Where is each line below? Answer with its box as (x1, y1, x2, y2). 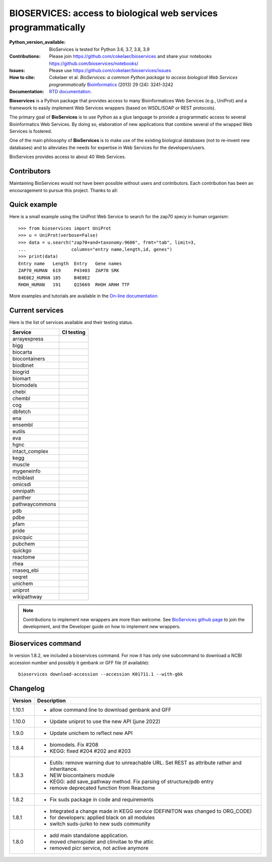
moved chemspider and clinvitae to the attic (49, 838, 154, 845)
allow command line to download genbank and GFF (49, 706, 172, 713)
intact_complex (12, 447, 49, 454)
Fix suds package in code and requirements (49, 796, 154, 803)
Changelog (9, 684, 45, 693)
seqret (12, 573, 28, 580)
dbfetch (12, 408, 31, 415)
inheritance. (49, 765, 78, 772)
